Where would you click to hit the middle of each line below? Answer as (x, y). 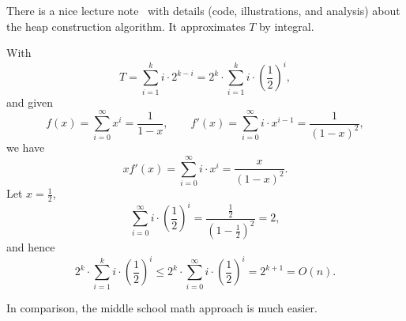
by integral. (286, 26)
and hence (31, 247)
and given (30, 102)
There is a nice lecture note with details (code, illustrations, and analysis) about (203, 10)
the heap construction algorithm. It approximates (126, 26)
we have (26, 147)
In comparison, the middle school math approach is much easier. (162, 307)
